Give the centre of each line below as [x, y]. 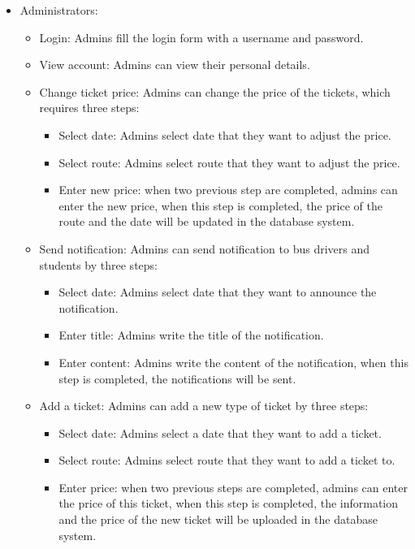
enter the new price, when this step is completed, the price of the [220, 205]
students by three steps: [98, 264]
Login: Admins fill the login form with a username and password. [201, 37]
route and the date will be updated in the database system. [207, 221]
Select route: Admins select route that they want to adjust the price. [229, 162]
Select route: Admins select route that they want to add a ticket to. [227, 460]
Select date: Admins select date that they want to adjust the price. [225, 134]
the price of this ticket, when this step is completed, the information [229, 503]
